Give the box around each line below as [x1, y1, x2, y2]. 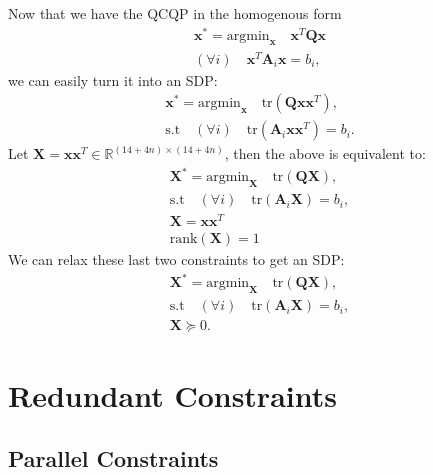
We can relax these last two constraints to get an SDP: [8, 249, 345, 270]
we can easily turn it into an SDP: [8, 69, 218, 90]
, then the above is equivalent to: [224, 143, 426, 164]
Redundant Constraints [8, 374, 337, 415]
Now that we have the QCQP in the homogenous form [8, 3, 342, 23]
